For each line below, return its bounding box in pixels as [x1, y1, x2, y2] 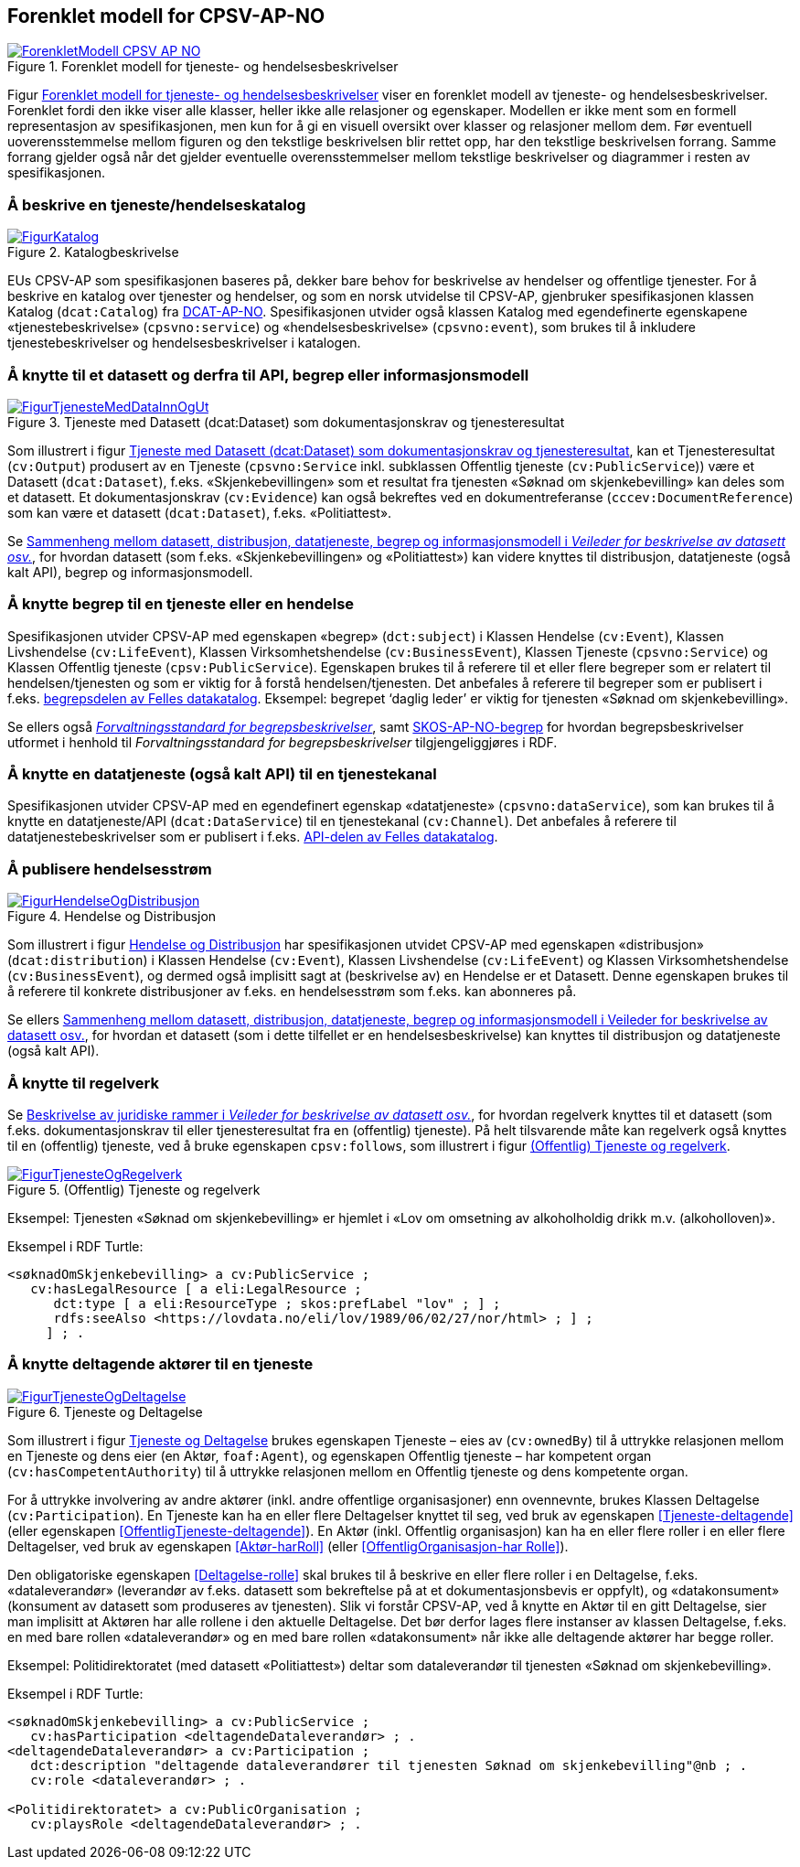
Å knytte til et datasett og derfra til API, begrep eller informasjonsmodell [7, 365, 529, 384]
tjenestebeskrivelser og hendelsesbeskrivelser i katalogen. [7, 335, 361, 351]
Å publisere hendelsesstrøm [7, 859, 212, 878]
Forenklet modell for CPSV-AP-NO [7, 5, 325, 27]
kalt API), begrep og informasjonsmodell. [7, 563, 253, 580]
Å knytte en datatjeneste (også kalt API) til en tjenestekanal [7, 765, 437, 784]
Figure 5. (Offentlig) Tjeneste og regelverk [7, 1181, 261, 1197]
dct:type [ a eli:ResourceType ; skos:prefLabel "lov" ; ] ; [53, 1295, 501, 1311]
